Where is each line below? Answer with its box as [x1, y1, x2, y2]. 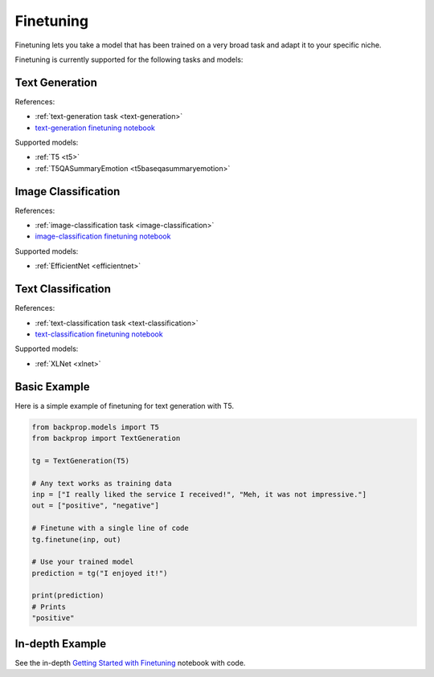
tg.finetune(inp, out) [31, 535, 121, 544]
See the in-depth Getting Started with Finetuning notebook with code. [14, 658, 246, 667]
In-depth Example [14, 637, 107, 650]
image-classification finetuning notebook [35, 231, 171, 241]
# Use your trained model [31, 557, 134, 566]
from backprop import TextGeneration [31, 434, 181, 443]
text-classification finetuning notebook [35, 329, 164, 339]
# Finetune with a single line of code [31, 524, 189, 533]
